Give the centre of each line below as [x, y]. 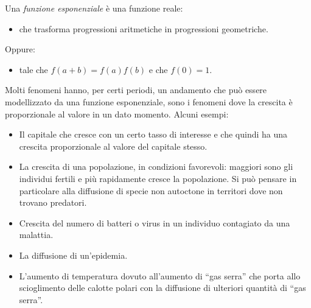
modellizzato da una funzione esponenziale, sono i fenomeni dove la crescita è [149, 101]
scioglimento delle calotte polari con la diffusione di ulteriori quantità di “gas [162, 288]
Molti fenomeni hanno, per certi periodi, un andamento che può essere [136, 90]
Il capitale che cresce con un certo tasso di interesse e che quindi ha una [153, 134]
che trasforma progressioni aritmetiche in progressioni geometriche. [144, 28]
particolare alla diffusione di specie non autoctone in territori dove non [151, 190]
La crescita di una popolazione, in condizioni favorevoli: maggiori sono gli [156, 166]
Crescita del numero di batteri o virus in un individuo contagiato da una [155, 222]
